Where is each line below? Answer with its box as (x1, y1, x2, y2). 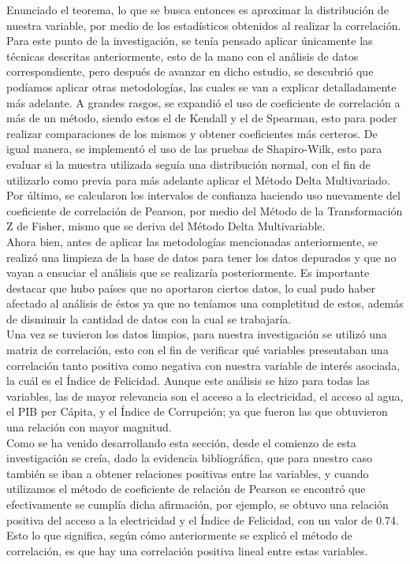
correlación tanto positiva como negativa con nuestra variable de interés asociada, (6, 357, 401, 373)
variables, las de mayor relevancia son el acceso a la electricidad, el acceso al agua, (6, 387, 404, 404)
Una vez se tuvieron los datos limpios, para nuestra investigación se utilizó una (6, 326, 387, 342)
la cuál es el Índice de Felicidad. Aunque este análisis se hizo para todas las (6, 372, 370, 389)
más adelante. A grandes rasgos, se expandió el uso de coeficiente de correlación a (6, 94, 401, 110)
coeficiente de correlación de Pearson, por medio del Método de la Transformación (6, 202, 403, 219)
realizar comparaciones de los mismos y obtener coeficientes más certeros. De (6, 125, 378, 141)
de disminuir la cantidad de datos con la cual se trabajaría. (6, 310, 292, 327)
